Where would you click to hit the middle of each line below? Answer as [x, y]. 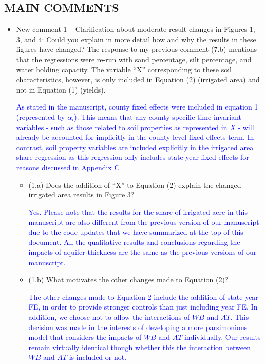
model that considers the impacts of [85, 337]
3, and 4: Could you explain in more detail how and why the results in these [136, 39]
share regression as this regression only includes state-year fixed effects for [132, 157]
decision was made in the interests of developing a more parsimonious [138, 327]
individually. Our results [222, 337]
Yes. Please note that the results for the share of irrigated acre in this [138, 212]
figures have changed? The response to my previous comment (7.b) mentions [137, 49]
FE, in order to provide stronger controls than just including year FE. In [143, 307]
